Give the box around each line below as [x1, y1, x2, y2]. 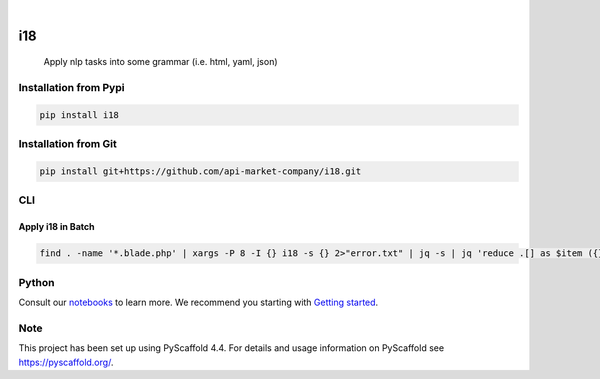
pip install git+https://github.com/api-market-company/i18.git [39, 166, 362, 177]
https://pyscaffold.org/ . [18, 356, 114, 368]
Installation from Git [18, 137, 117, 151]
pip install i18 [39, 109, 120, 120]
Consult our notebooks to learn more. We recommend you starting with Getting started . [18, 296, 379, 308]
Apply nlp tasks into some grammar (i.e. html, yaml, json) [43, 56, 279, 68]
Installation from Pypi [18, 81, 125, 95]
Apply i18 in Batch [18, 221, 95, 233]
